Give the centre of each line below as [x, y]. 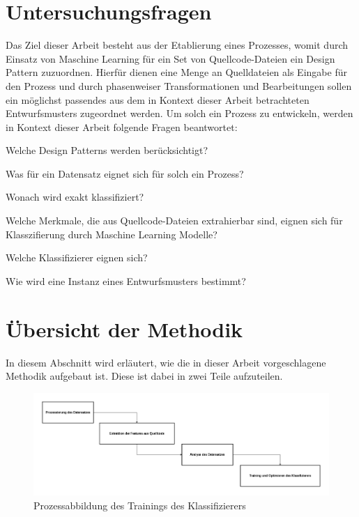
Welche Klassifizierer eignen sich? [77, 257]
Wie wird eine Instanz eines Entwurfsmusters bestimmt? [126, 280]
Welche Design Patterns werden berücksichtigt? [107, 150]
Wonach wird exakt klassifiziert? [75, 197]
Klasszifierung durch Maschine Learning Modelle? [112, 234]
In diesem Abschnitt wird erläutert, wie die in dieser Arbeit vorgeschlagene [166, 362]
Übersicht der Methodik [124, 329]
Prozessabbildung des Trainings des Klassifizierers [140, 505]
